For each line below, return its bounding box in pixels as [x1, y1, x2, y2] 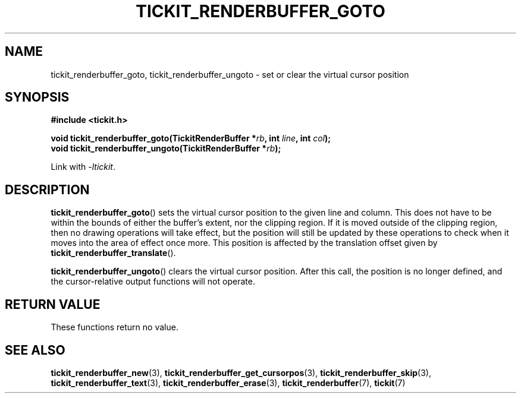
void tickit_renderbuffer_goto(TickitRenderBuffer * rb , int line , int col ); [51, 133, 331, 144]
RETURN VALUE [5, 296, 101, 312]
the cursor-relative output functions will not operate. [51, 276, 255, 287]
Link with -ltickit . [51, 162, 116, 172]
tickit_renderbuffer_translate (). [51, 248, 176, 258]
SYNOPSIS [5, 90, 70, 105]
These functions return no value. [51, 322, 178, 333]
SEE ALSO [5, 342, 65, 358]
